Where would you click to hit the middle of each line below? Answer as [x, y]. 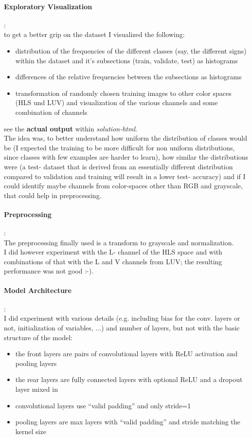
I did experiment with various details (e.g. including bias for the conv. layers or [122, 318]
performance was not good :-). [49, 271]
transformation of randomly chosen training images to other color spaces [123, 93]
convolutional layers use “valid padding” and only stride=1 [103, 405]
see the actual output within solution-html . [71, 128]
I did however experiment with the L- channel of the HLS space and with [113, 252]
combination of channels [51, 112]
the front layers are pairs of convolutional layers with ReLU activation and [126, 354]
